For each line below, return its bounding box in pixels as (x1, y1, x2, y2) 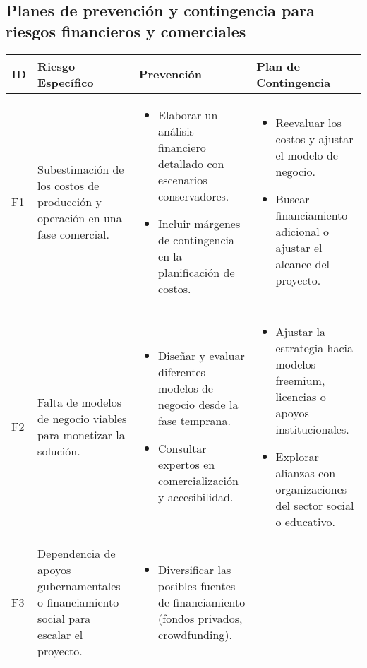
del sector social (275, 496, 354, 513)
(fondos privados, (158, 609, 243, 626)
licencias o (275, 388, 326, 405)
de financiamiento (158, 593, 246, 610)
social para (37, 609, 91, 626)
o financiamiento (37, 593, 119, 610)
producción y (37, 193, 102, 210)
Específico (37, 73, 94, 90)
